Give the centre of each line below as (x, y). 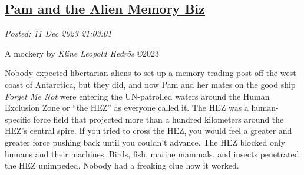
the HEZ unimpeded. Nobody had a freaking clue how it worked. (122, 165)
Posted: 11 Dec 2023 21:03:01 (58, 33)
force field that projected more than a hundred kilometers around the (158, 119)
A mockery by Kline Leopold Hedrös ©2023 (82, 53)
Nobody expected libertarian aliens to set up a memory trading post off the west (151, 73)
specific (18, 119)
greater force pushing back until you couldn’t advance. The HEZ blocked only (145, 142)
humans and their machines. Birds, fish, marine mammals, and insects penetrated (152, 153)
